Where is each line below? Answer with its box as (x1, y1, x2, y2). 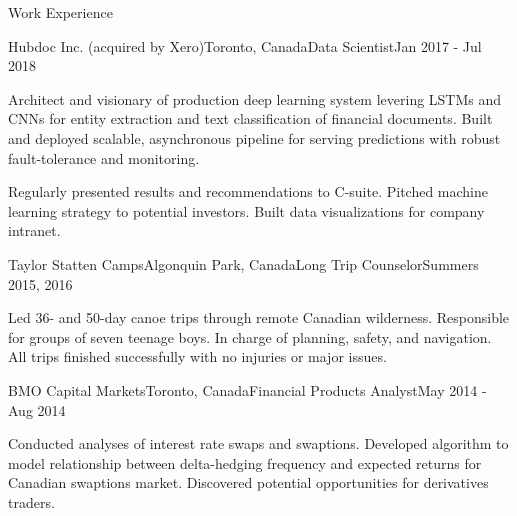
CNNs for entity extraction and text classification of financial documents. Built (8, 108, 493, 129)
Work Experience (8, 2, 113, 22)
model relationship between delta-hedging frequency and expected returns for (8, 452, 482, 473)
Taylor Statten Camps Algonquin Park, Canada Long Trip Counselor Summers (8, 253, 479, 274)
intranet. (8, 220, 61, 241)
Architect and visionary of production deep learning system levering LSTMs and (8, 88, 502, 109)
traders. (8, 491, 55, 512)
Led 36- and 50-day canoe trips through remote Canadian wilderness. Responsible (8, 307, 510, 328)
